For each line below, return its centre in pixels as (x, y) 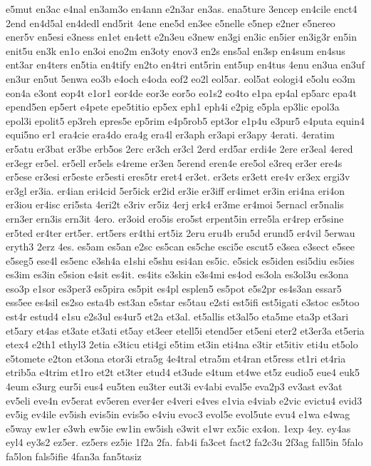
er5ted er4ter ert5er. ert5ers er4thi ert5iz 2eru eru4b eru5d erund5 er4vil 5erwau (181, 232)
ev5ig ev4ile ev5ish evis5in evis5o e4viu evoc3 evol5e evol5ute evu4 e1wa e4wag (178, 414)
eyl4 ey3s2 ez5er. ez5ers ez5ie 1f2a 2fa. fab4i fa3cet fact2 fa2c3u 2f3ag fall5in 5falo (184, 442)
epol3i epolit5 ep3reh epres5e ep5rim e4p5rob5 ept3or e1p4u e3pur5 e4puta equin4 (185, 120)
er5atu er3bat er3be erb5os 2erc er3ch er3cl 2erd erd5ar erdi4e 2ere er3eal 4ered (179, 148)
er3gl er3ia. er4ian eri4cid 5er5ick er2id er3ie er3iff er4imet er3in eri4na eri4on (176, 190)
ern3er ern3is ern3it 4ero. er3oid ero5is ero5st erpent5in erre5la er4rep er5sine (175, 218)
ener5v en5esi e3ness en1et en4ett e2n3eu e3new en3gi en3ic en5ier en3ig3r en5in (181, 37)
